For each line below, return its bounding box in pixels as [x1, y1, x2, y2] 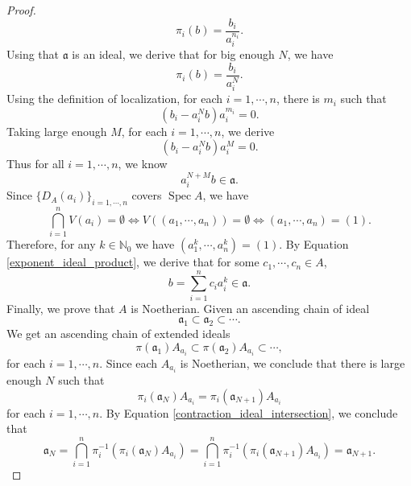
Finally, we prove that [6, 299, 115, 316]
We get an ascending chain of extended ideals [6, 325, 230, 342]
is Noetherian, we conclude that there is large [180, 354, 405, 371]
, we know [118, 155, 168, 172]
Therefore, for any [6, 236, 96, 253]
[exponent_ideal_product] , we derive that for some [6, 253, 259, 270]
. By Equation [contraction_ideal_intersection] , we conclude [99, 404, 398, 421]
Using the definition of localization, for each [6, 90, 223, 107]
